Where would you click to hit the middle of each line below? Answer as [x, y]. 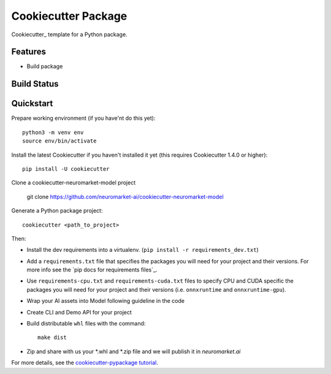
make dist [52, 337]
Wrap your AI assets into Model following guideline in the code [106, 301]
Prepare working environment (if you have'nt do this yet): [83, 118]
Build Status [35, 84]
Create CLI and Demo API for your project [79, 312]
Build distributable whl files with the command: [86, 324]
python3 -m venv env [53, 132]
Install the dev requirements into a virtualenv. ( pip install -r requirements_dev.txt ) [143, 250]
